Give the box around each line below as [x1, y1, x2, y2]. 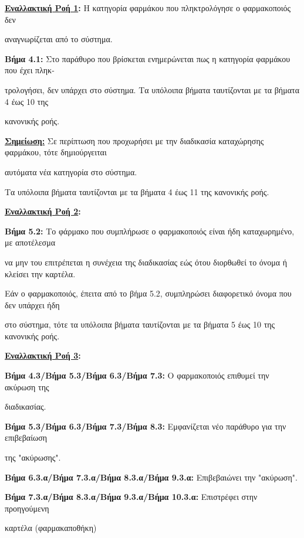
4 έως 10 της [5, 95, 49, 107]
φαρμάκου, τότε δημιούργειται [5, 146, 107, 158]
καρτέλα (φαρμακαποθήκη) [5, 522, 97, 534]
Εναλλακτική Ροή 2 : [5, 205, 81, 217]
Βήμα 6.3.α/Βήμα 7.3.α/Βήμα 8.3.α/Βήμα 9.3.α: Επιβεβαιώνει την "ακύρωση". [5, 471, 298, 483]
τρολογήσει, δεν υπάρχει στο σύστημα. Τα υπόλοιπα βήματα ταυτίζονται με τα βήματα [5, 83, 299, 96]
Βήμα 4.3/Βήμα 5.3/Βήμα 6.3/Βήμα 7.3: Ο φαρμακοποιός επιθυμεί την [5, 369, 269, 382]
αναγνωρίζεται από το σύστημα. [5, 33, 113, 45]
